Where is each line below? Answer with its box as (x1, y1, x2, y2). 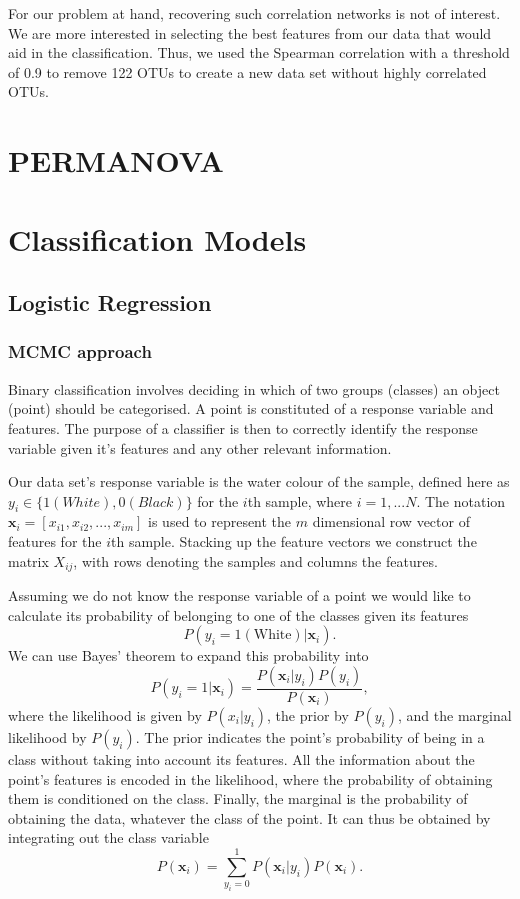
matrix (8, 550, 49, 571)
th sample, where (247, 490, 353, 511)
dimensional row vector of (312, 511, 470, 532)
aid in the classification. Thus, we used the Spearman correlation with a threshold (8, 42, 510, 63)
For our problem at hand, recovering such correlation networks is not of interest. (8, 3, 501, 23)
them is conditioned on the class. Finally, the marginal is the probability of (8, 788, 468, 809)
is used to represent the (148, 511, 292, 532)
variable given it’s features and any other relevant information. (8, 437, 392, 458)
